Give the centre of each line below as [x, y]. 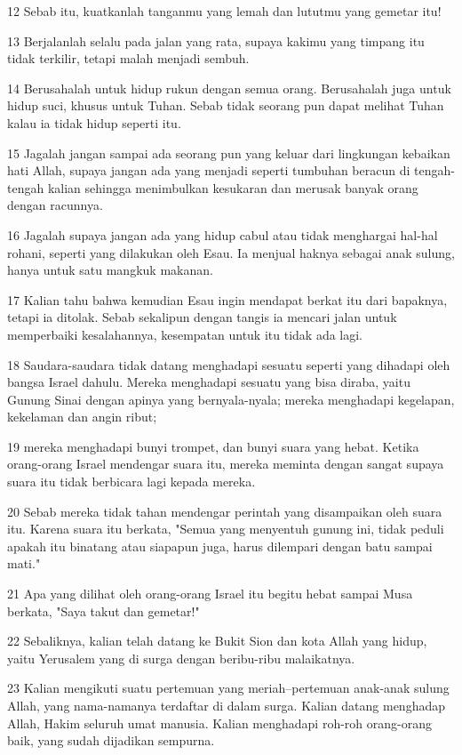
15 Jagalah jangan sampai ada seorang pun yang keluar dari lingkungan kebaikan [229, 153]
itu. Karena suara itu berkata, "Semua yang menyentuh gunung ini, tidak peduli [226, 529]
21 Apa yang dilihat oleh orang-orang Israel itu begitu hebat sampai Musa [210, 594]
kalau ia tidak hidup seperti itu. [94, 122]
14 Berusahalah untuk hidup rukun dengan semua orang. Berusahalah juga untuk [229, 88]
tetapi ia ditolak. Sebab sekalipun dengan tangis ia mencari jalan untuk [202, 317]
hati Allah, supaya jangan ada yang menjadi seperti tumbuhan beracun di [209, 170]
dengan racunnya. [55, 205]
